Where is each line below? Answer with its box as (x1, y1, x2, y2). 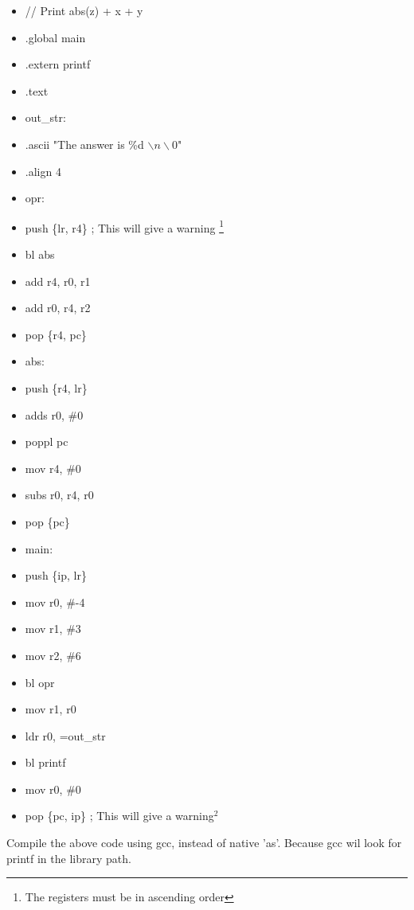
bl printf (25, 754, 66, 771)
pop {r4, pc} (25, 326, 87, 342)
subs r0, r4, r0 (25, 486, 94, 503)
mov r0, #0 (25, 780, 81, 797)
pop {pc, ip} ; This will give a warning (25, 807, 214, 824)
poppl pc (25, 433, 68, 450)
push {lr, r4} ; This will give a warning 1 (25, 217, 224, 236)
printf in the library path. (6, 849, 131, 866)
